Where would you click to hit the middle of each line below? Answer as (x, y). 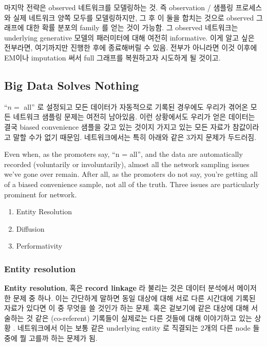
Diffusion (30, 228)
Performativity (39, 246)
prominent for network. (41, 194)
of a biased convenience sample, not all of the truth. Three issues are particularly (132, 184)
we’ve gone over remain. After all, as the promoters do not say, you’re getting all (131, 174)
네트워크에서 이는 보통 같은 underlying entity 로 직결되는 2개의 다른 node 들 (139, 328)
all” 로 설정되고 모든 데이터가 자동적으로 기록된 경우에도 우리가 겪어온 (136, 106)
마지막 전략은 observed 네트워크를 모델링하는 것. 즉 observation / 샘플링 (119, 7)
